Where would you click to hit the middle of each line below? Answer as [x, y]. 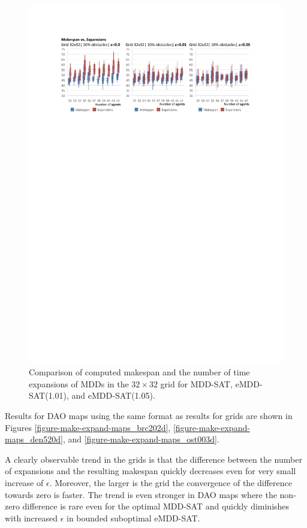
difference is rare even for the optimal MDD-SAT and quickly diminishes [156, 506]
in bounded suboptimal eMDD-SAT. [133, 518]
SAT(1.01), [49, 395]
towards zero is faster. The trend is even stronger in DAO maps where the [141, 494]
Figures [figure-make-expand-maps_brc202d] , [88, 427]
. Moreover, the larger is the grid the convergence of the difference [171, 483]
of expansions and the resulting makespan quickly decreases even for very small [151, 471]
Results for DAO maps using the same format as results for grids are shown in [149, 416]
